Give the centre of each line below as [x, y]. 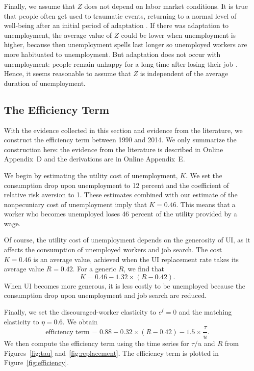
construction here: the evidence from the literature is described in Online [114, 149]
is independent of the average [184, 73]
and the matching [205, 312]
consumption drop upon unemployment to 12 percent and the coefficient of [116, 185]
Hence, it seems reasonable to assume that [67, 73]
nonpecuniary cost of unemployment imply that [76, 204]
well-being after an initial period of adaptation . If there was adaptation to [116, 25]
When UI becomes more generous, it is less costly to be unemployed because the [125, 285]
